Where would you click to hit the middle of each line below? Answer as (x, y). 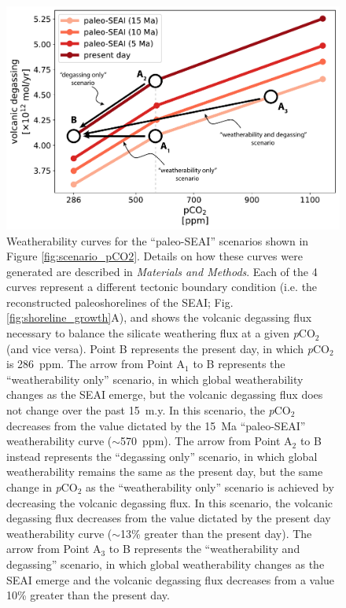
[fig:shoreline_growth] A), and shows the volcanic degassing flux (159, 317)
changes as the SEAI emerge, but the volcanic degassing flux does (165, 394)
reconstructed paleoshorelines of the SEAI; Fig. (120, 302)
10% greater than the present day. (88, 595)
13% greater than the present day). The (216, 533)
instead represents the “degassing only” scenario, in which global (162, 456)
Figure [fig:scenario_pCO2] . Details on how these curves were (155, 256)
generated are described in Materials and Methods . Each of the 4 (162, 271)
